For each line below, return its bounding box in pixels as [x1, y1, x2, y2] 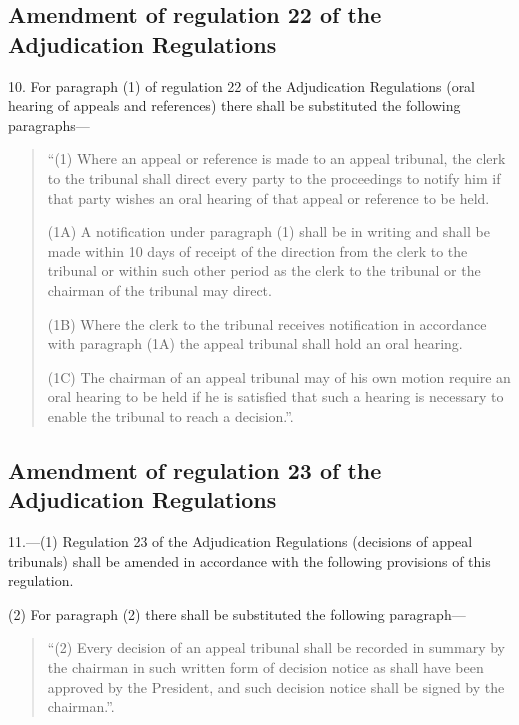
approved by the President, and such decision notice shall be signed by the [47, 676, 505, 697]
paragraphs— [8, 114, 90, 135]
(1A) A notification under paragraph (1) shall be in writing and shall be [47, 221, 490, 242]
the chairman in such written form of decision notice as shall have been [47, 657, 484, 678]
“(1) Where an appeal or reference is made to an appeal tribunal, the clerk [47, 148, 506, 169]
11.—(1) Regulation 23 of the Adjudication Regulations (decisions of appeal [8, 531, 473, 552]
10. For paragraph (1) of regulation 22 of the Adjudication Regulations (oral [8, 75, 476, 96]
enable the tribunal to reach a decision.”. [47, 405, 294, 426]
